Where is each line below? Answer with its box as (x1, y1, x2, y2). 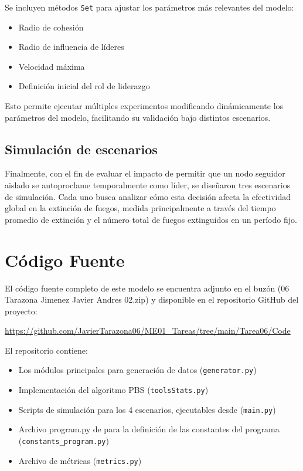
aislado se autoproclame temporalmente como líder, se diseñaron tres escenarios (5, 179, 291, 191)
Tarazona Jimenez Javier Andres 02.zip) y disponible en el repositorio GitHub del (5, 293, 299, 306)
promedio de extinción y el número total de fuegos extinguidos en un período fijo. (5, 213, 297, 225)
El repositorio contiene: (5, 344, 88, 356)
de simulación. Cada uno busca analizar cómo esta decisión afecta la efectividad (5, 190, 291, 202)
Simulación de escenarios (5, 140, 158, 158)
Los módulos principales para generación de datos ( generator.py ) (18, 364, 257, 376)
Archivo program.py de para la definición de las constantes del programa (18, 423, 280, 435)
